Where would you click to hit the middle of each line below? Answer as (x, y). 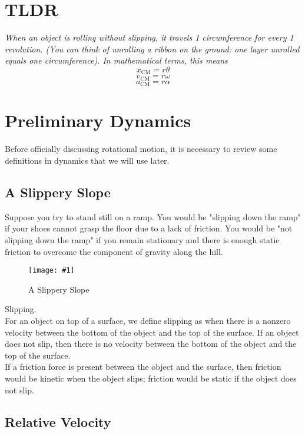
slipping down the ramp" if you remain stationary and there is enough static (142, 239)
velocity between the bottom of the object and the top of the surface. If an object (152, 332)
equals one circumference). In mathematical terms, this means (116, 60)
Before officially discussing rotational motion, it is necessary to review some (141, 149)
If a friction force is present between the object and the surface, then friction (143, 367)
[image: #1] (52, 271)
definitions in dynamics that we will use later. (87, 160)
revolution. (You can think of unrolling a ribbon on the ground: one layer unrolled (152, 49)
